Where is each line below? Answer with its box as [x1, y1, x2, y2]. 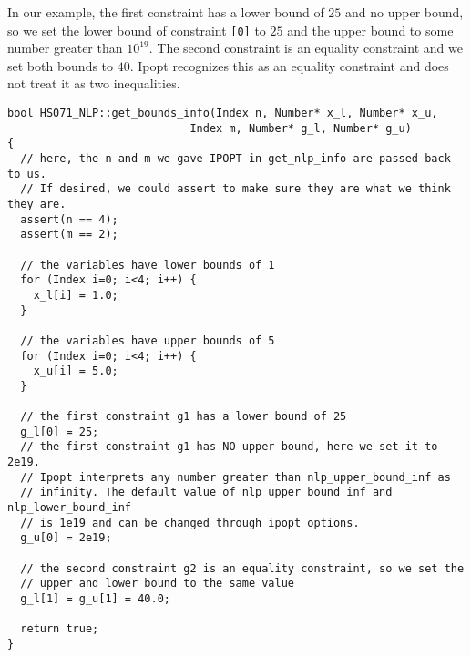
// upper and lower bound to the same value [20, 577, 294, 590]
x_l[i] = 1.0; [33, 288, 118, 302]
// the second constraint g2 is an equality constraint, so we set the [20, 561, 465, 575]
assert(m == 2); [20, 228, 118, 241]
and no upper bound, [345, 3, 464, 21]
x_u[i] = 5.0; [33, 364, 118, 378]
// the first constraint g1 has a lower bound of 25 [20, 410, 347, 424]
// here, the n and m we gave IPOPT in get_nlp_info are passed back [20, 152, 451, 165]
